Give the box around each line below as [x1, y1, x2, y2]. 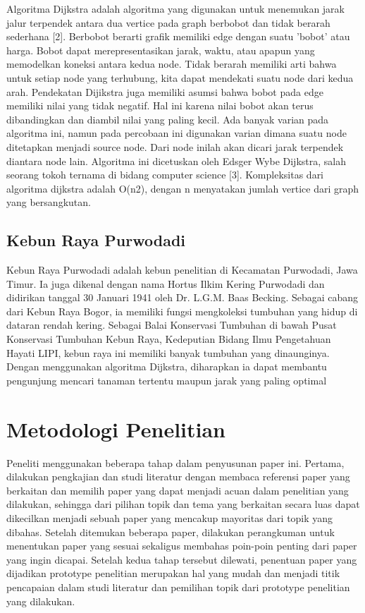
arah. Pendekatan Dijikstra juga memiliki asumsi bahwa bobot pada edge [6, 84, 323, 99]
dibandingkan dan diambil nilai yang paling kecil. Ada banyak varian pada [6, 111, 329, 126]
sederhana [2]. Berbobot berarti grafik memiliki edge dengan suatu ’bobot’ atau [6, 29, 350, 44]
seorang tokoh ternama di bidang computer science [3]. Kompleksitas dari [6, 167, 324, 182]
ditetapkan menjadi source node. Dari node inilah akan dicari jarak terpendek [6, 139, 344, 154]
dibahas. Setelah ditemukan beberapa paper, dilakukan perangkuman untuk [6, 524, 335, 539]
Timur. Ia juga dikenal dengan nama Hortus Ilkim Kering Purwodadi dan [6, 276, 325, 291]
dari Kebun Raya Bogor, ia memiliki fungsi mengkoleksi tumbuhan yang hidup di [6, 303, 358, 318]
